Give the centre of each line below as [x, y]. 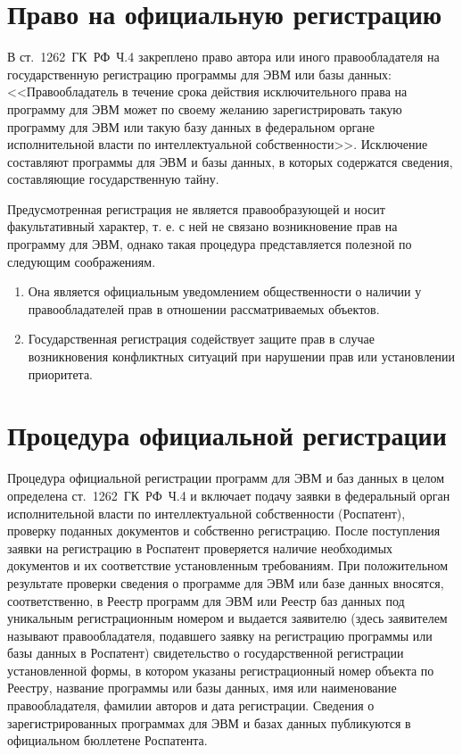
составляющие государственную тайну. [113, 179]
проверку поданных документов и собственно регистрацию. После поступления [224, 531]
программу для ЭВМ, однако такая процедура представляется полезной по [210, 244]
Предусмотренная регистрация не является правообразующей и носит [196, 208]
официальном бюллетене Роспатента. [107, 740]
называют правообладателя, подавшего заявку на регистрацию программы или [220, 635]
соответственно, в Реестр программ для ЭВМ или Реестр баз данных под [206, 600]
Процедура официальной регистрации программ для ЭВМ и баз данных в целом [226, 478]
